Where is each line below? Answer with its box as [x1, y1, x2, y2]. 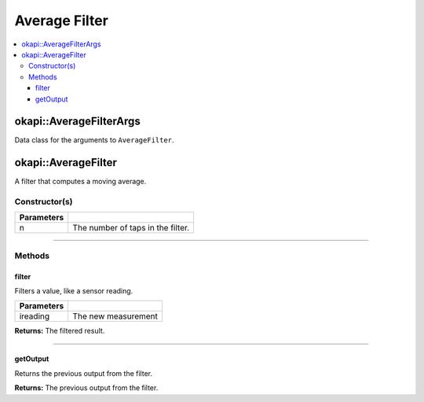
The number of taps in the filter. [72, 223, 190, 234]
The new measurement [72, 311, 159, 322]
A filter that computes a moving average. [14, 177, 147, 186]
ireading [19, 311, 50, 322]
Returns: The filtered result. [14, 326, 105, 336]
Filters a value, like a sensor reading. [14, 286, 133, 296]
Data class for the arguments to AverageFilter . [14, 135, 174, 145]
